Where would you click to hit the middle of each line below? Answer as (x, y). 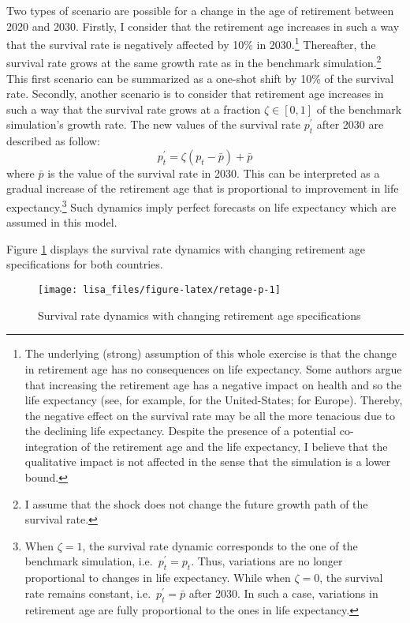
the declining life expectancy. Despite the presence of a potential (181, 431)
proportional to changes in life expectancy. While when (158, 578)
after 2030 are (350, 124)
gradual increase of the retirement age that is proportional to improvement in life (203, 188)
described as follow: (53, 141)
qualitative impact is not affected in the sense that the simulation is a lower (208, 462)
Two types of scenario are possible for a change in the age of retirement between (200, 10)
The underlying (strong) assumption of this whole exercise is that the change (211, 353)
